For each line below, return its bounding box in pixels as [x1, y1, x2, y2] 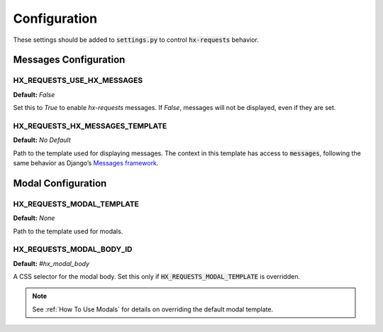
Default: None [13, 214, 55, 223]
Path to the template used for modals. [13, 227, 123, 236]
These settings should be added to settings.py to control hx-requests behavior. [13, 35, 259, 44]
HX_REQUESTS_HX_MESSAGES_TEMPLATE [13, 121, 167, 131]
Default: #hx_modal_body [13, 259, 90, 267]
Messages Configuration [13, 54, 126, 66]
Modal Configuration [13, 177, 107, 189]
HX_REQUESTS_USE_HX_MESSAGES [13, 75, 143, 85]
